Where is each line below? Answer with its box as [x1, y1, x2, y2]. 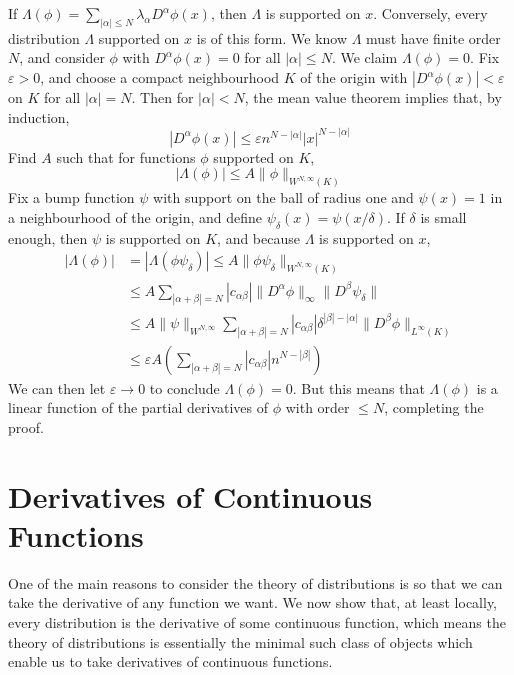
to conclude [149, 377, 220, 398]
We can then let [8, 377, 106, 398]
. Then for [131, 87, 194, 108]
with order [285, 397, 350, 418]
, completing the [384, 397, 484, 418]
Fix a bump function [8, 187, 135, 208]
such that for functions [56, 146, 196, 167]
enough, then [8, 227, 88, 248]
